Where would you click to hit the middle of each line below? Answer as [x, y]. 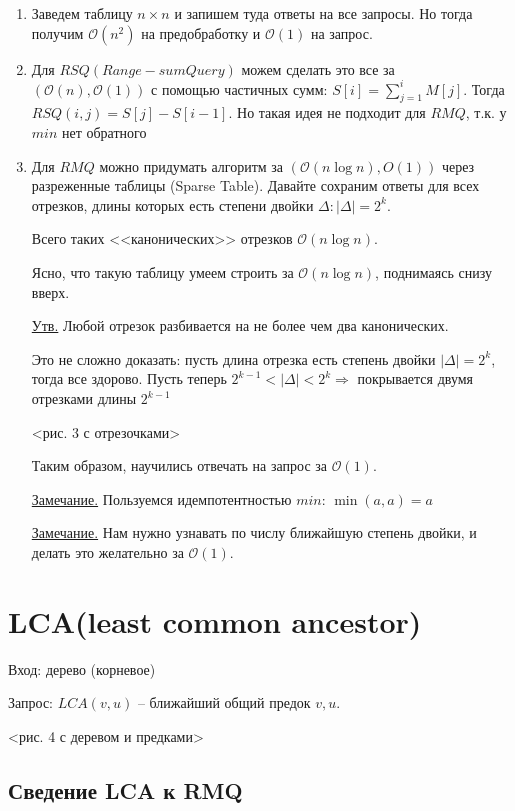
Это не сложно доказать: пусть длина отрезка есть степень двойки [233, 358]
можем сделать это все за [318, 68]
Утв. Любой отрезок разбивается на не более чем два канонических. [240, 325]
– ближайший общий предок [224, 702]
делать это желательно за [107, 551]
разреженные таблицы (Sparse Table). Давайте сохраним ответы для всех [255, 185]
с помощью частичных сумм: [239, 88]
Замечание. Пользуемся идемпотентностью [161, 498]
